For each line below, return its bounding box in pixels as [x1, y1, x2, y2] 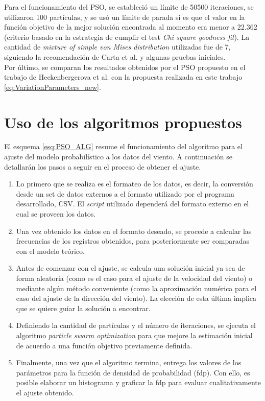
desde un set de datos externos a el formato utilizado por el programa [16, 188, 234, 199]
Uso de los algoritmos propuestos [4, 111, 242, 132]
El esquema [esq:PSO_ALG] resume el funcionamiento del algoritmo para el [4, 141, 243, 152]
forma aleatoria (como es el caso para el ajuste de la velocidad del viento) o [16, 273, 253, 283]
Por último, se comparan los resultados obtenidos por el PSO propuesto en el [4, 61, 246, 72]
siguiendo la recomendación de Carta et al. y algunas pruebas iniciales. [4, 51, 226, 62]
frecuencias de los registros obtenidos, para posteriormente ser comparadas [16, 235, 250, 246]
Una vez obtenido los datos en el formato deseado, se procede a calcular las [16, 225, 252, 236]
